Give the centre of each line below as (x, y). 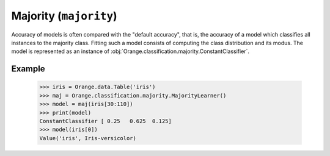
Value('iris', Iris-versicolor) (88, 138)
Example (28, 69)
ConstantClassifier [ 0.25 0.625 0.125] (106, 121)
